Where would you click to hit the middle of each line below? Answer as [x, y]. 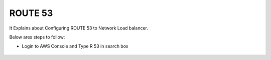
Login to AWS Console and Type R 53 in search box [75, 46]
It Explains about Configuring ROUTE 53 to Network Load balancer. [79, 28]
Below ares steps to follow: [37, 37]
